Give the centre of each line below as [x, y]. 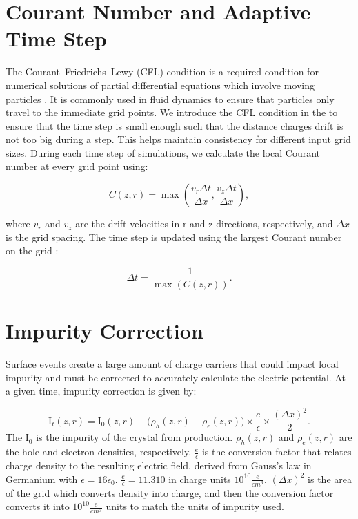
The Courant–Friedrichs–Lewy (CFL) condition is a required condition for [162, 72]
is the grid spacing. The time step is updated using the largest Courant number [174, 237]
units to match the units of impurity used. [195, 506]
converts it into [38, 506]
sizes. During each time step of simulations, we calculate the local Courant [163, 152]
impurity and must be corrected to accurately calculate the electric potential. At [176, 377]
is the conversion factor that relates [277, 452]
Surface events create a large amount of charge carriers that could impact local [172, 364]
